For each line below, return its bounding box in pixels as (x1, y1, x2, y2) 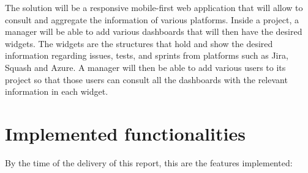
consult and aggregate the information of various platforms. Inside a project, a (5, 13, 299, 26)
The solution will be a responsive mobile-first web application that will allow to (5, 1, 303, 13)
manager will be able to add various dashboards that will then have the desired (5, 25, 302, 38)
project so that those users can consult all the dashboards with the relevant (5, 73, 288, 86)
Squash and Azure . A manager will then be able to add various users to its (5, 61, 286, 73)
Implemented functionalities (5, 120, 246, 145)
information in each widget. (5, 85, 108, 98)
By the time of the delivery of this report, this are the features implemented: (5, 156, 293, 169)
